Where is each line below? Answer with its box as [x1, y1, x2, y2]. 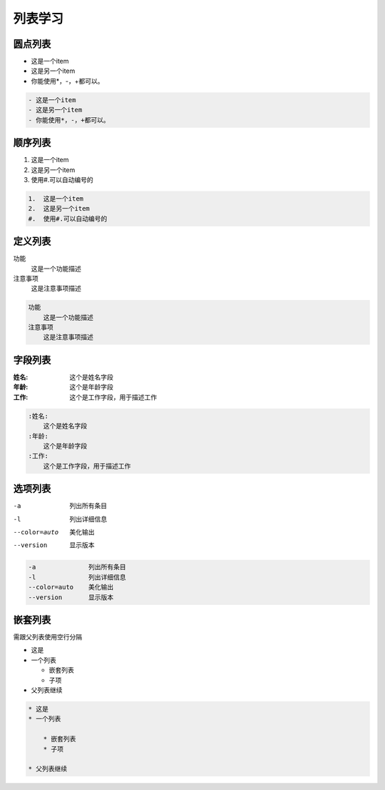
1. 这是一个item [28, 194, 84, 203]
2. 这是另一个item [28, 204, 91, 213]
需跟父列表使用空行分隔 [13, 633, 82, 641]
